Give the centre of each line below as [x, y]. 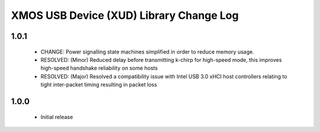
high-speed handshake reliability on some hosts [99, 68]
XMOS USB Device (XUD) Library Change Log [125, 15]
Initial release [57, 117]
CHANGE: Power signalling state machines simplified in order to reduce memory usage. [147, 52]
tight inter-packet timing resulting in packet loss [99, 85]
